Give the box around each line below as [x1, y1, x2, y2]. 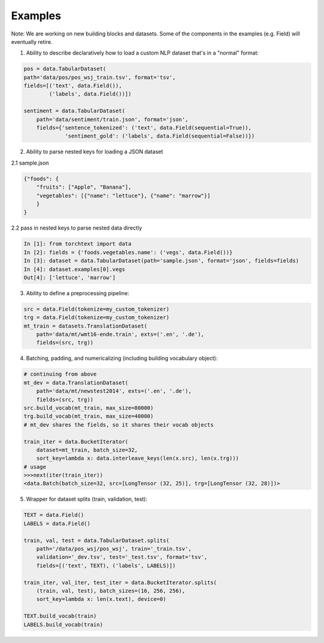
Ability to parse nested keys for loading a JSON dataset [26, 148, 163, 156]
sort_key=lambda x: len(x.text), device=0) [36, 596, 166, 603]
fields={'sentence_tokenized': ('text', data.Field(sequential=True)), [36, 124, 252, 132]
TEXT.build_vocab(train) [23, 613, 97, 620]
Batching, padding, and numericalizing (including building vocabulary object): [26, 355, 218, 362]
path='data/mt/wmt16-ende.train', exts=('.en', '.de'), [36, 331, 205, 338]
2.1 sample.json [11, 159, 49, 166]
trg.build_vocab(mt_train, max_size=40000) [23, 413, 154, 420]
